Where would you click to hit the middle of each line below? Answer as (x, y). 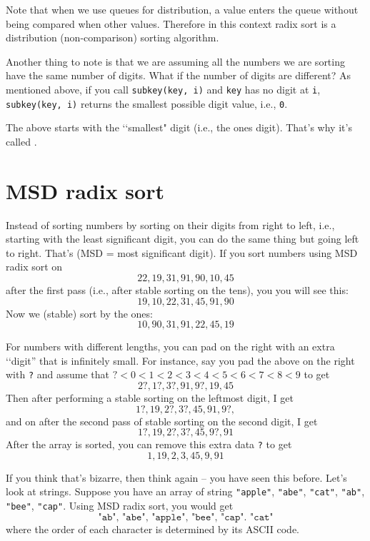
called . (21, 141)
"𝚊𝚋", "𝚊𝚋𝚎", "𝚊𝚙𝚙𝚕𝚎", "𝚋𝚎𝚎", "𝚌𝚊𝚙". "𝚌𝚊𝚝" (186, 517)
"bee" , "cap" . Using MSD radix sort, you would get (120, 506)
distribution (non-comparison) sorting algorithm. (112, 37)
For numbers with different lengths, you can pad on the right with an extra (170, 347)
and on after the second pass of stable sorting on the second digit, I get (162, 421)
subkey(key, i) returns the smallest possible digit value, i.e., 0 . (147, 103)
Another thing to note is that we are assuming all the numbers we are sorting (175, 61)
